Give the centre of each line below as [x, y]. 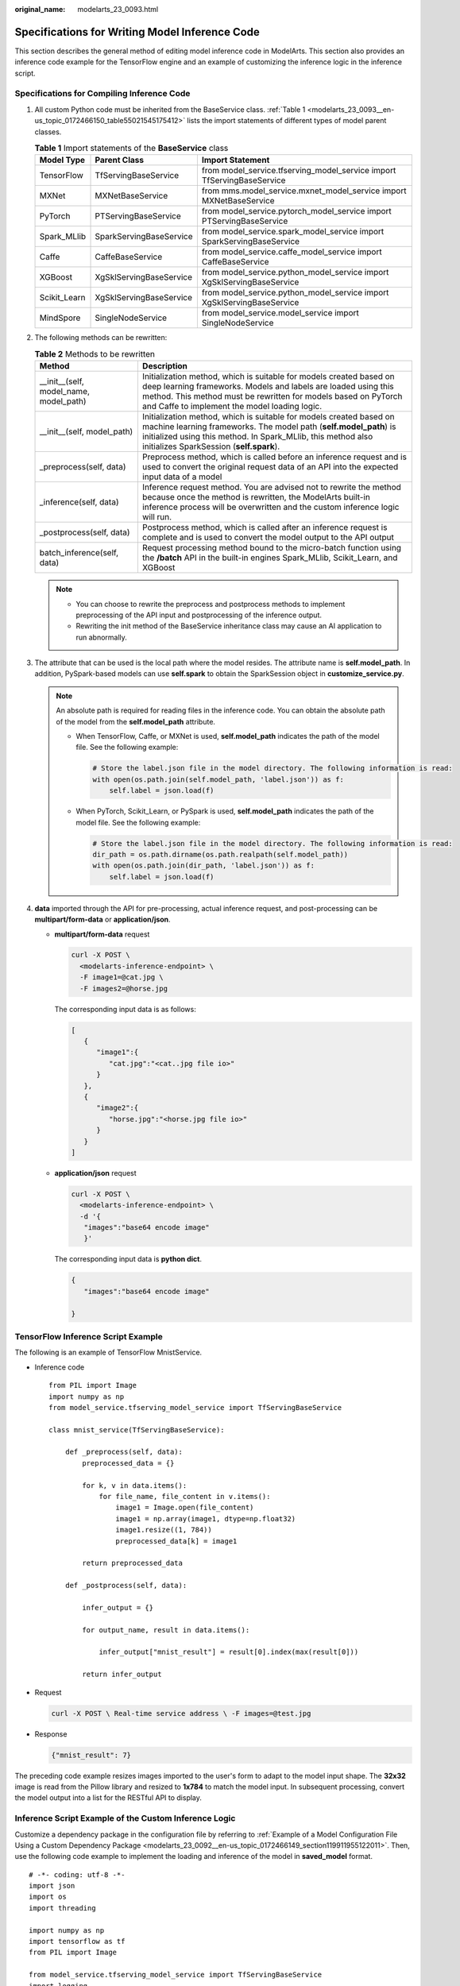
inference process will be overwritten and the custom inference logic [271, 507]
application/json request [95, 1173]
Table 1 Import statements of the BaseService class [131, 149]
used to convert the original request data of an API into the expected [270, 467]
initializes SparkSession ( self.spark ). [211, 446]
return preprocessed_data [132, 1563]
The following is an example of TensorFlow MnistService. [108, 1352]
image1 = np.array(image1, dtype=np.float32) [206, 1518]
